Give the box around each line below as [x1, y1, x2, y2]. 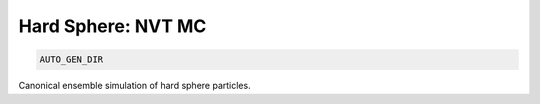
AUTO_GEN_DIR [39, 54, 104, 65]
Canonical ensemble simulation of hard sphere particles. [18, 80, 251, 92]
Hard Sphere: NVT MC [18, 15, 207, 37]
